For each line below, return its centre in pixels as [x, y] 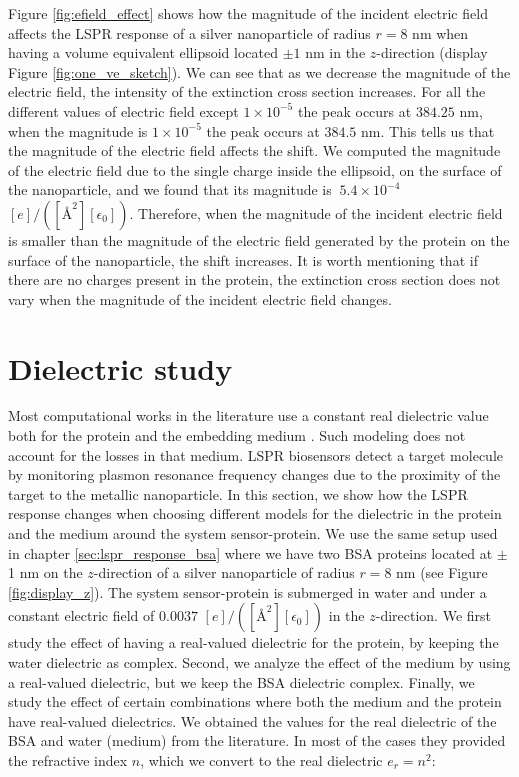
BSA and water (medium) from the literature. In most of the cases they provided [257, 740]
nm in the [335, 52]
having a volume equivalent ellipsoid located [143, 52]
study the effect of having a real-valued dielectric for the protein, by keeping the [253, 642]
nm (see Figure [442, 572]
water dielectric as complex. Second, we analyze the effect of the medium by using [259, 661]
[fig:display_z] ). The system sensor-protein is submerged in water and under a [247, 591]
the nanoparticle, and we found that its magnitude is [170, 189]
